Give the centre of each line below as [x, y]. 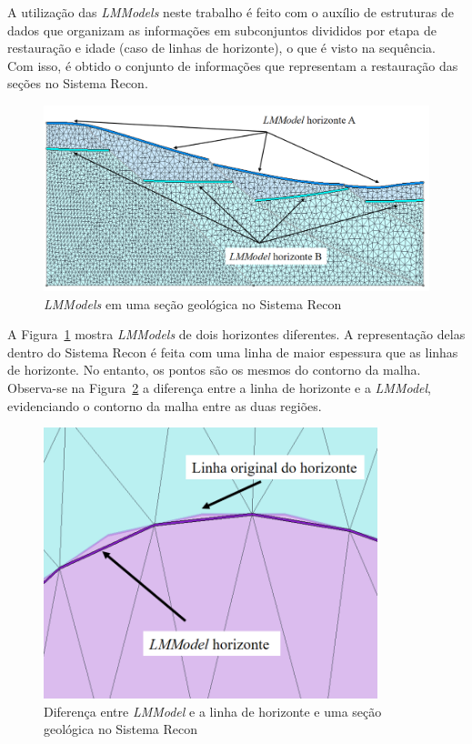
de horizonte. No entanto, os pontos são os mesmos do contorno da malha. [214, 370]
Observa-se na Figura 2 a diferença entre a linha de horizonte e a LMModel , [219, 388]
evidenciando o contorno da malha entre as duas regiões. [165, 405]
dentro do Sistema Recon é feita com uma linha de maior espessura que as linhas [233, 352]
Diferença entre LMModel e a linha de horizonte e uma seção [213, 711]
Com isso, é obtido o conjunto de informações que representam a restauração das [233, 65]
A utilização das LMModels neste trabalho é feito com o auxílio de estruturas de [231, 12]
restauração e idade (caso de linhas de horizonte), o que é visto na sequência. [222, 48]
